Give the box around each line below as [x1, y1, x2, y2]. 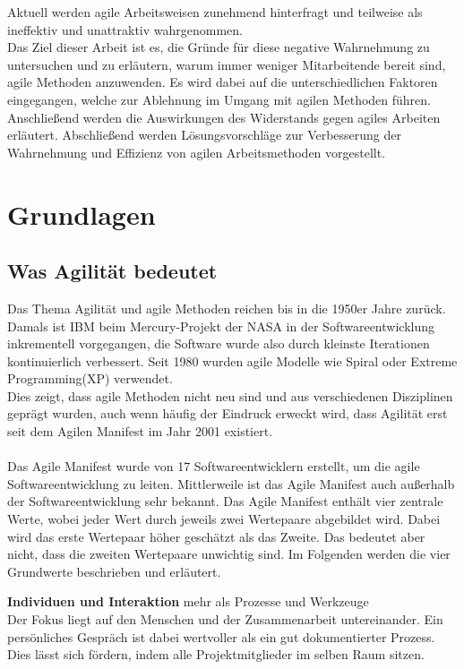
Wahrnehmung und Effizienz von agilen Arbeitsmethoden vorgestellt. [7, 142, 386, 161]
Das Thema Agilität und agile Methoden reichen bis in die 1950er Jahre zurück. [7, 298, 446, 317]
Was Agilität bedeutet [7, 257, 218, 285]
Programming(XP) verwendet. [7, 369, 173, 388]
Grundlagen [7, 195, 156, 232]
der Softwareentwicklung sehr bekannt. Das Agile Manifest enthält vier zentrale [7, 492, 443, 510]
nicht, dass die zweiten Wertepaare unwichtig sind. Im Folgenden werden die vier [7, 545, 451, 563]
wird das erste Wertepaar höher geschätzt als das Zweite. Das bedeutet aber [7, 527, 425, 545]
